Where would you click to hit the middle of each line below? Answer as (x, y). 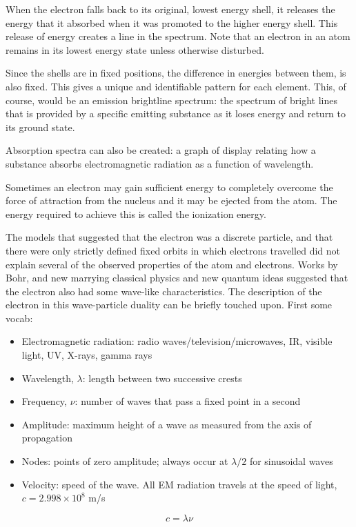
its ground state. (40, 127)
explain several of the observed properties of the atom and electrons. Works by (172, 264)
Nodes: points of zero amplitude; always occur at (125, 461)
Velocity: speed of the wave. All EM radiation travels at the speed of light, (179, 484)
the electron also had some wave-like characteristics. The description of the (164, 291)
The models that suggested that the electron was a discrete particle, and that (169, 237)
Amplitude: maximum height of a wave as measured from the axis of (167, 424)
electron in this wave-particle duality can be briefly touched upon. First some (169, 305)
